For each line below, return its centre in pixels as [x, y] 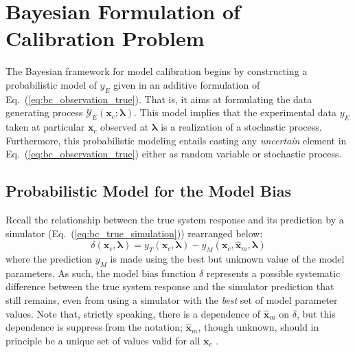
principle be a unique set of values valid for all [103, 340]
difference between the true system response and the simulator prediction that [170, 286]
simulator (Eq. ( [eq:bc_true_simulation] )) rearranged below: [134, 233]
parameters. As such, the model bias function [101, 273]
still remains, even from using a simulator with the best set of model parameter [172, 300]
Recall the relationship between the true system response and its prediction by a [175, 220]
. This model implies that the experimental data [235, 112]
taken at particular [45, 127]
